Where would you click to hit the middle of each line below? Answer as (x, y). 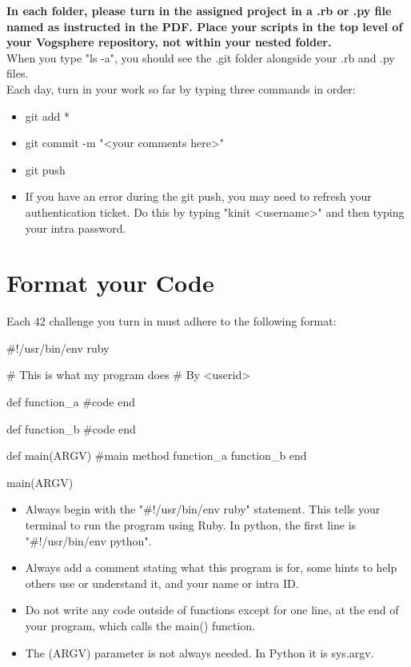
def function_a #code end (71, 402)
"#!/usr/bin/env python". (88, 540)
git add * (48, 116)
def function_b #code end (71, 428)
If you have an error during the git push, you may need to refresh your (198, 196)
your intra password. (76, 228)
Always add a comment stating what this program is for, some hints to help (211, 567)
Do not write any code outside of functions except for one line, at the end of (212, 610)
